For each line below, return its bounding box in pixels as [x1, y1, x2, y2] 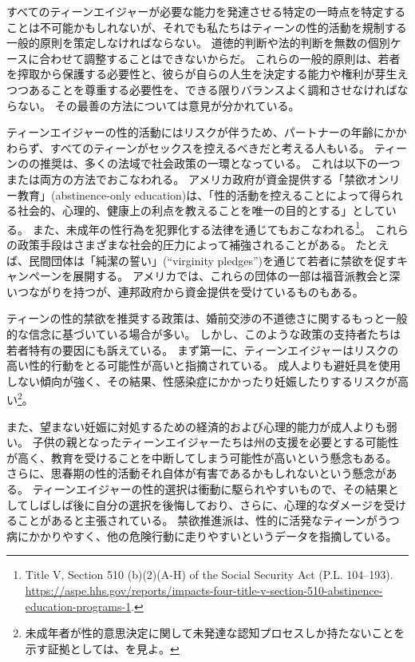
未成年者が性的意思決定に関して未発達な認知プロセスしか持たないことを [25, 624, 405, 641]
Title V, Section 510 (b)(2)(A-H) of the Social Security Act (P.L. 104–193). [25, 566, 393, 583]
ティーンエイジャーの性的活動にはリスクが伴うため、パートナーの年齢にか [6, 124, 396, 141]
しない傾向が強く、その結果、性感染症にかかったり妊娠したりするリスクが [6, 372, 397, 389]
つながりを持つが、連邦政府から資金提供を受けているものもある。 [17, 283, 364, 299]
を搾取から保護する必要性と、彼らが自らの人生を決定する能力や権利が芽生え [6, 65, 409, 82]
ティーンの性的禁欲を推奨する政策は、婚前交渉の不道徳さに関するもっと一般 [6, 310, 408, 327]
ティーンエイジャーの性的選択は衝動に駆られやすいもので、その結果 [32, 480, 388, 497]
